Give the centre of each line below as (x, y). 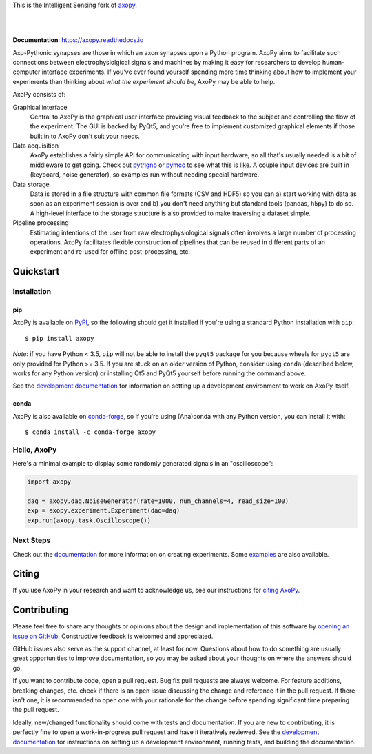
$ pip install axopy (60, 338)
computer (27, 72)
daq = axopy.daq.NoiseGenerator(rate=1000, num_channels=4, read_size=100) (158, 501)
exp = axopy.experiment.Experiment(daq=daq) (104, 511)
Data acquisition (35, 146)
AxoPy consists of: (39, 95)
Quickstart (36, 271)
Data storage (31, 184)
